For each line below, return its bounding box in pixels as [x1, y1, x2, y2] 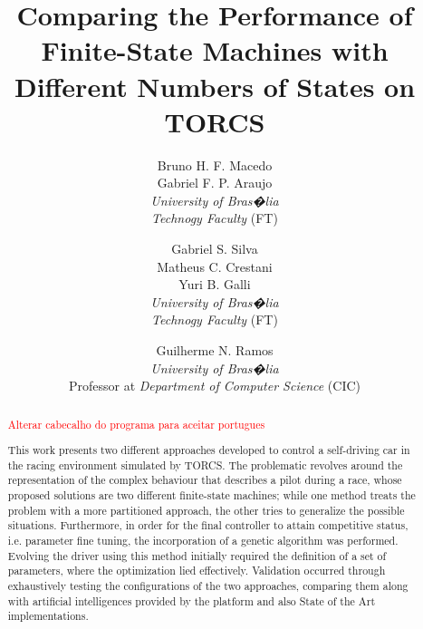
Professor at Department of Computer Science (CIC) [68, 376, 361, 395]
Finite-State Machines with [41, 32, 389, 69]
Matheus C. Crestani [157, 256, 273, 276]
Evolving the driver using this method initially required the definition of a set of [7, 547, 387, 563]
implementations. [7, 608, 89, 624]
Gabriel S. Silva [171, 239, 258, 258]
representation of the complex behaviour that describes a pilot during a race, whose [7, 472, 402, 488]
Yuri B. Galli [178, 275, 251, 294]
